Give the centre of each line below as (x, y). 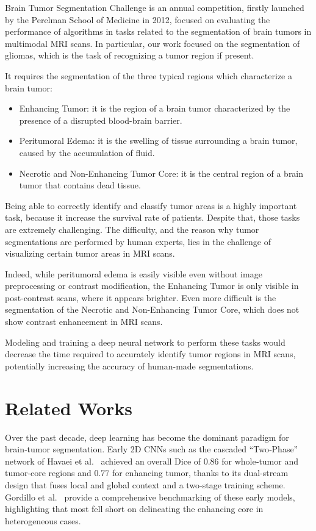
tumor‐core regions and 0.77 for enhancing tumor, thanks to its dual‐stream (147, 473)
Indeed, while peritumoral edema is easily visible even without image (134, 273)
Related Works (69, 408)
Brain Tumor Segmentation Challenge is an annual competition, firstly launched (155, 7)
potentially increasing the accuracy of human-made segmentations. (129, 365)
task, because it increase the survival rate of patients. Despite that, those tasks (153, 217)
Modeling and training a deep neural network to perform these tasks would (145, 342)
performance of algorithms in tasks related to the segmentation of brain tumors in (158, 31)
